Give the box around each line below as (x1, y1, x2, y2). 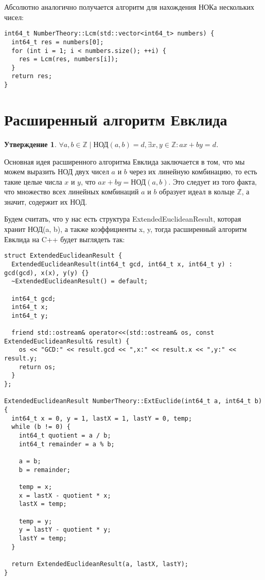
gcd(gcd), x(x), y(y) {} (4, 269, 89, 277)
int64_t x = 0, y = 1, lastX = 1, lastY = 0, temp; (11, 414, 192, 422)
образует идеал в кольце (159, 186, 235, 197)
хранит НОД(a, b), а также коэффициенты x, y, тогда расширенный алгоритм (4, 224, 247, 234)
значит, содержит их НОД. (4, 196, 87, 207)
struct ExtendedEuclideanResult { (4, 252, 122, 260)
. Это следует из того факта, (168, 176, 257, 187)
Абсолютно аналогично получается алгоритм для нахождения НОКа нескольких (4, 2, 254, 12)
